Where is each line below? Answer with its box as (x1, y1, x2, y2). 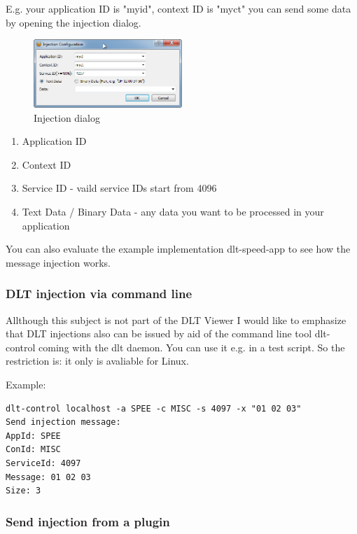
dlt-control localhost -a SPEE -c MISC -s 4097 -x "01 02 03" (6, 403, 302, 414)
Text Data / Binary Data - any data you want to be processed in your (22, 204, 324, 219)
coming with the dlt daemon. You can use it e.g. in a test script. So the (38, 339, 345, 354)
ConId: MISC (6, 444, 61, 455)
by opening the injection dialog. (6, 15, 141, 29)
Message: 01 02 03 (6, 472, 91, 482)
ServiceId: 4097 (6, 458, 81, 468)
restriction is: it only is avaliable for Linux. (6, 353, 189, 368)
